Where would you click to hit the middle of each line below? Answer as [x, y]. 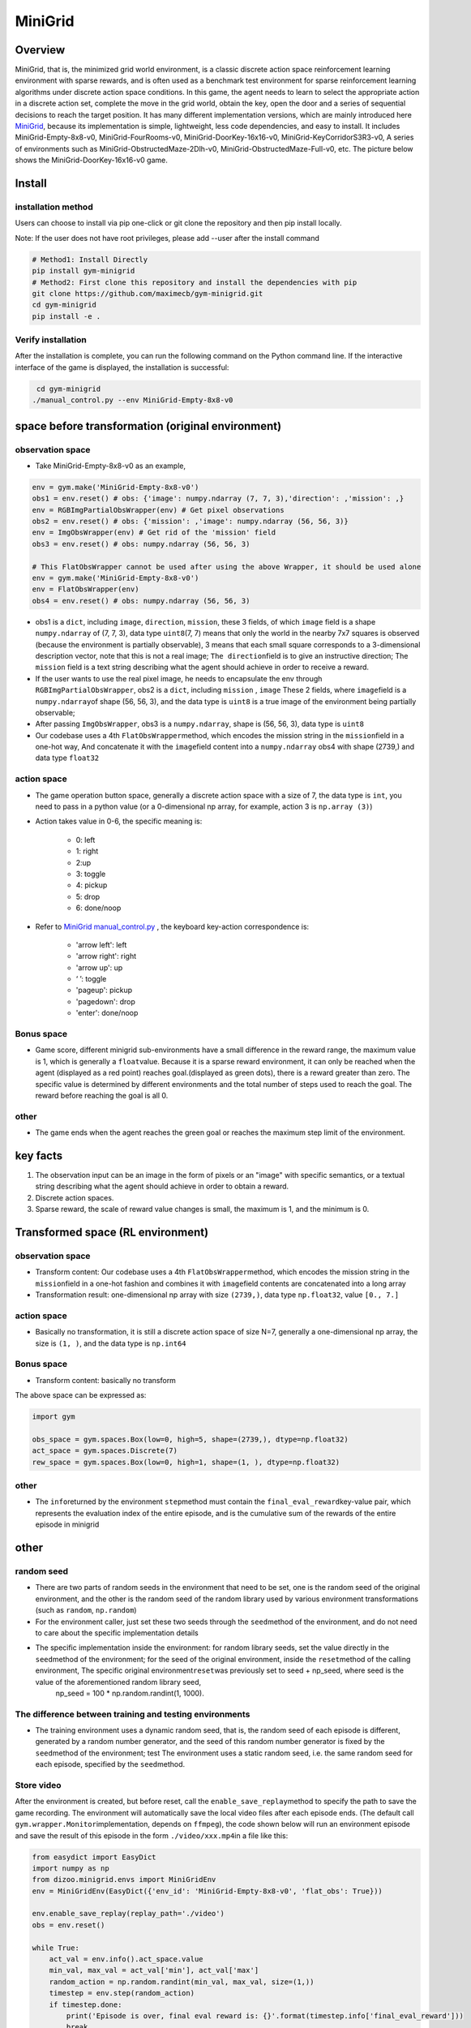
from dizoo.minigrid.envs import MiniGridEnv [124, 1880]
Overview [40, 50]
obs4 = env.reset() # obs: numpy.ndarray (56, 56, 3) [141, 601]
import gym [54, 1417]
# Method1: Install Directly [90, 259]
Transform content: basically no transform [105, 1380]
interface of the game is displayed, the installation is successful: [122, 367]
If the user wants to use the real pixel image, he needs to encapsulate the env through [179, 678]
